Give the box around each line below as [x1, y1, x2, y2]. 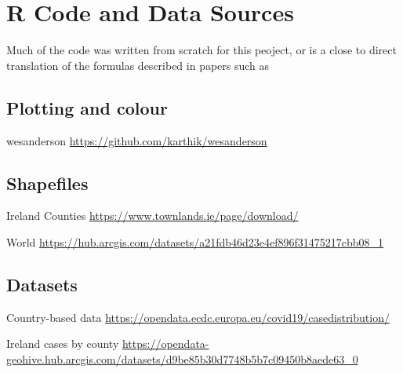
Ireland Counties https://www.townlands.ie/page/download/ [6, 207, 299, 224]
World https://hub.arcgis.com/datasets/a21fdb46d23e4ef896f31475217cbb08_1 [6, 233, 384, 250]
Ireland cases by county [6, 335, 119, 352]
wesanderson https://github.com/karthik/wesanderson [6, 132, 267, 148]
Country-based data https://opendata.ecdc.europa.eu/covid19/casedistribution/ [6, 309, 390, 325]
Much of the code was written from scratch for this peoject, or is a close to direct [6, 42, 397, 58]
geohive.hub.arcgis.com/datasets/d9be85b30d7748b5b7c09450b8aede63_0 [6, 350, 358, 367]
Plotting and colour [6, 95, 168, 119]
